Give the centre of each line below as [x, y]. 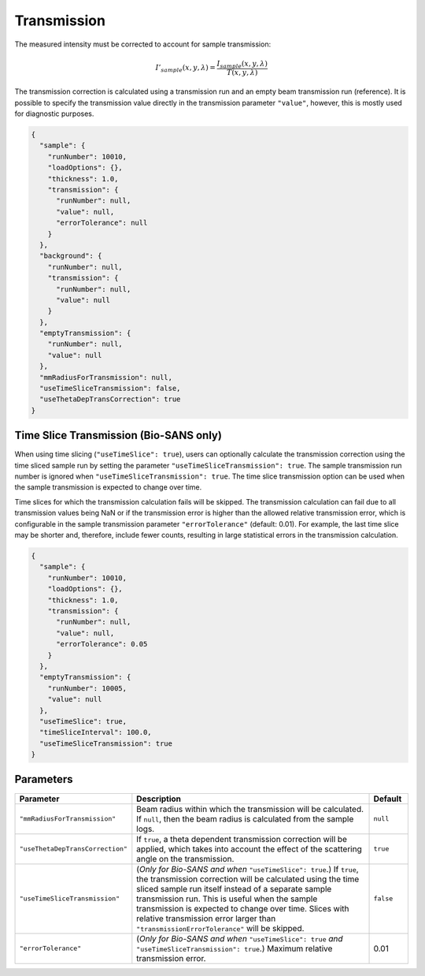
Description [159, 799]
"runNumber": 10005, [87, 688]
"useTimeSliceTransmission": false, [110, 389]
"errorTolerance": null [102, 223]
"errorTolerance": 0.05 [102, 644]
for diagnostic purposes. [54, 114]
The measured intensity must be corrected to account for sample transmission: [143, 44]
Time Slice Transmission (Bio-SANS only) [118, 436]
